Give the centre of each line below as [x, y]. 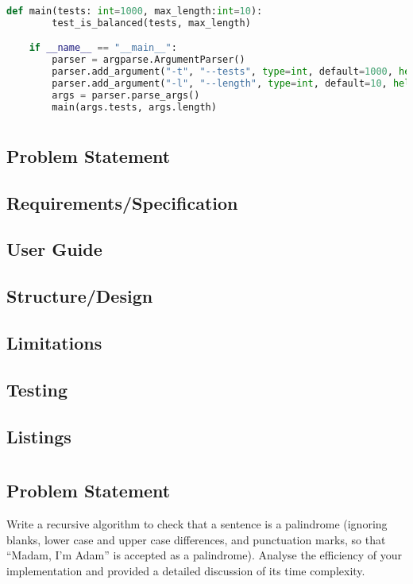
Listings [39, 436]
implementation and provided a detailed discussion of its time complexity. [186, 570]
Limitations [54, 342]
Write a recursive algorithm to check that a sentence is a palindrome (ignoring [197, 523]
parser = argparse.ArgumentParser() [149, 60]
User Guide [54, 249]
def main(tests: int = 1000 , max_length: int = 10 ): [135, 11]
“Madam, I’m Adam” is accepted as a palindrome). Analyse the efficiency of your [205, 555]
